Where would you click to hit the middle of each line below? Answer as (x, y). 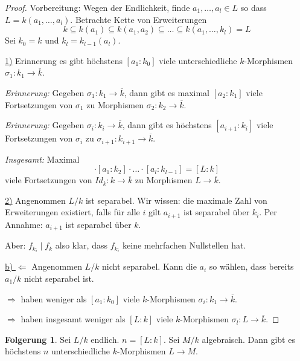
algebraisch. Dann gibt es (248, 339)
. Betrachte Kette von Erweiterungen (139, 19)
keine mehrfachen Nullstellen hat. (184, 245)
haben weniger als (54, 298)
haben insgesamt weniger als (73, 319)
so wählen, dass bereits (251, 266)
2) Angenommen (35, 200)
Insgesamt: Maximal (42, 159)
